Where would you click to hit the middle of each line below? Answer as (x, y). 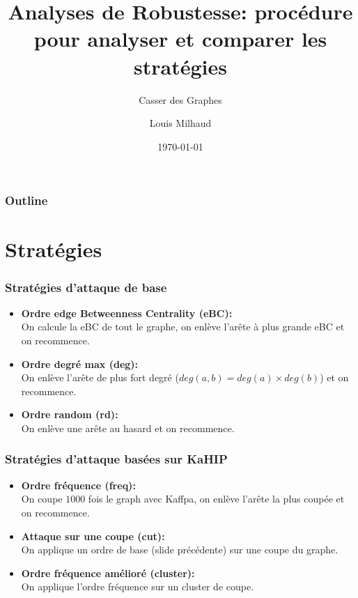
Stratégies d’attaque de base (86, 287)
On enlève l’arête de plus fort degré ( (100, 377)
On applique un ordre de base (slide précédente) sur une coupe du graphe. (180, 550)
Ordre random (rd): (70, 414)
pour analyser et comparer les (180, 39)
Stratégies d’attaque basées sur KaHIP (116, 459)
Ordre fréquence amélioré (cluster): (108, 573)
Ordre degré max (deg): (80, 363)
